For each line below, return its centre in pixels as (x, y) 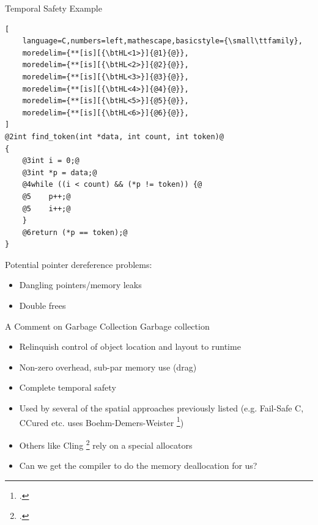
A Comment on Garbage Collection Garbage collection (107, 326)
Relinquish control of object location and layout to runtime (130, 346)
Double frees (43, 306)
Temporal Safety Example (54, 8)
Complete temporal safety (68, 387)
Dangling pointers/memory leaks (80, 285)
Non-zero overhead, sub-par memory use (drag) (108, 367)
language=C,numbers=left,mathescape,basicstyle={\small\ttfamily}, (162, 41)
